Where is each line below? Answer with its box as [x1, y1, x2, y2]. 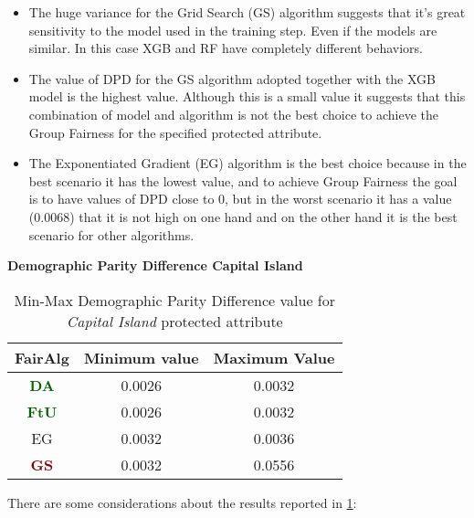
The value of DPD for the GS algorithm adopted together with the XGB [28, 69, 437, 88]
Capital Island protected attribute [66, 310, 283, 332]
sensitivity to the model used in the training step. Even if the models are [28, 20, 437, 39]
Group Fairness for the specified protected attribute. [28, 122, 322, 142]
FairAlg [15, 346, 69, 368]
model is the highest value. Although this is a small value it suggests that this [28, 87, 466, 106]
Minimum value [83, 346, 199, 368]
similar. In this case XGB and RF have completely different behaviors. [28, 38, 423, 58]
